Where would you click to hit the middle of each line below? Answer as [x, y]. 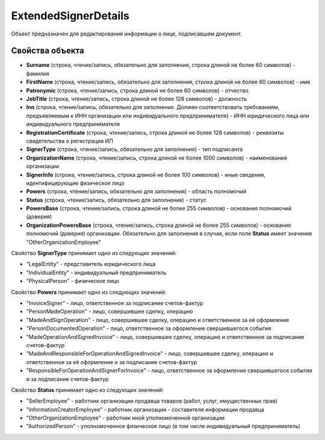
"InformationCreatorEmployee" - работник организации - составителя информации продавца [145, 409]
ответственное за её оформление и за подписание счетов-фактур [112, 362]
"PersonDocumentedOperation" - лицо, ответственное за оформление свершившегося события [149, 329]
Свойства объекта [48, 51]
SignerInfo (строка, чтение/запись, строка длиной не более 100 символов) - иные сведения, [146, 175]
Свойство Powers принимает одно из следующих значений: [89, 292]
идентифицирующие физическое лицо [75, 183]
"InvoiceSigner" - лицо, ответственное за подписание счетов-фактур [115, 303]
